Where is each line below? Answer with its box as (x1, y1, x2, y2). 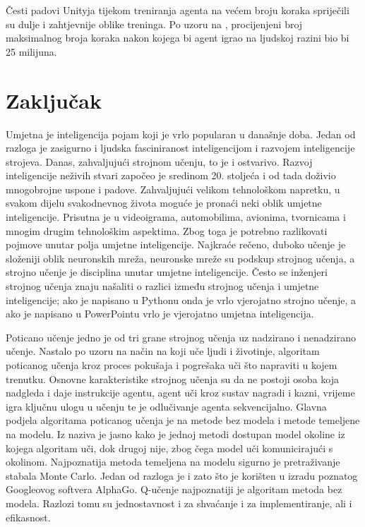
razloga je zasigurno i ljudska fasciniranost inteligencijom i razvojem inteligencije (6, 140, 355, 155)
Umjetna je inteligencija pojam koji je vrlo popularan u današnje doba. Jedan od (6, 126, 356, 141)
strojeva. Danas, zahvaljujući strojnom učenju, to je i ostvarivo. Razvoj (6, 154, 313, 169)
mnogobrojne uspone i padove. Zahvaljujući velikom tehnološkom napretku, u (6, 181, 340, 196)
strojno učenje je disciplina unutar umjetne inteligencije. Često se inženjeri (6, 265, 328, 279)
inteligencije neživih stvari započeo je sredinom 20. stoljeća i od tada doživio (6, 168, 336, 183)
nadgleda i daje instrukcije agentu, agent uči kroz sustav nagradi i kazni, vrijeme (6, 385, 355, 400)
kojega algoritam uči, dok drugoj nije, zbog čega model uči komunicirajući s (6, 440, 333, 455)
